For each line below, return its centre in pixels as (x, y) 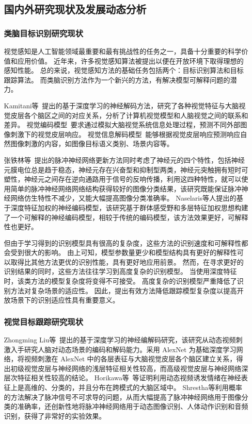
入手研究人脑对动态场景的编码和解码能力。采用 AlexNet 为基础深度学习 (123, 349)
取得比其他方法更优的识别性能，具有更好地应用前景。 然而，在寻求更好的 (127, 262)
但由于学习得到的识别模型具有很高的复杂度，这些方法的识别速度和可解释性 (123, 243)
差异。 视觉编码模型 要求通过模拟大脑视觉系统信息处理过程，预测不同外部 (122, 125)
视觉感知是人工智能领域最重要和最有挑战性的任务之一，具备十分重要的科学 (123, 51)
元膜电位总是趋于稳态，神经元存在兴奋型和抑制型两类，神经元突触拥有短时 (123, 169)
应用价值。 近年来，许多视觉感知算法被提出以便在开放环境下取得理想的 (130, 60)
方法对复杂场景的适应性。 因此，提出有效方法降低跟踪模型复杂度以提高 (124, 290)
